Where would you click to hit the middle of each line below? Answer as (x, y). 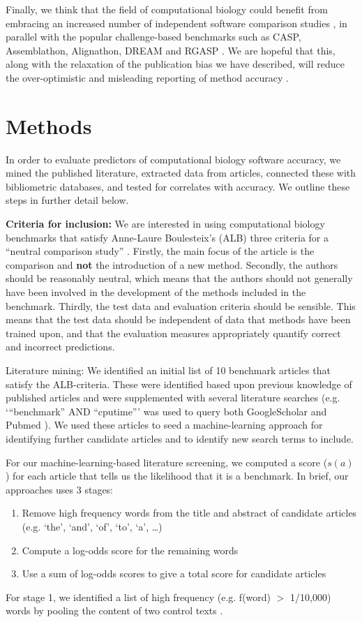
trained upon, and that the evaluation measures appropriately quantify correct (173, 333)
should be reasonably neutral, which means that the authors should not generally (179, 278)
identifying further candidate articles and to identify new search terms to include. (180, 438)
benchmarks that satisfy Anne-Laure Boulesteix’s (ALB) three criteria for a (167, 237)
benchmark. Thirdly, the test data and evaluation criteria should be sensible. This (181, 305)
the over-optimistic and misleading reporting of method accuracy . (147, 77)
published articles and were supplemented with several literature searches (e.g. (173, 398)
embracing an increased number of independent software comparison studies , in (176, 23)
